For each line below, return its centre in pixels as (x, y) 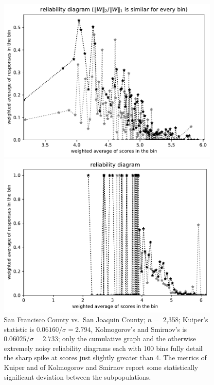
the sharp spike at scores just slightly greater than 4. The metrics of (105, 357)
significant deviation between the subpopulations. (78, 376)
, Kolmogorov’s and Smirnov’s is (139, 329)
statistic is (19, 329)
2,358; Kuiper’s (186, 319)
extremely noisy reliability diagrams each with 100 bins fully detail (103, 348)
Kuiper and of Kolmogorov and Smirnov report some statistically (101, 367)
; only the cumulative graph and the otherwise (127, 339)
